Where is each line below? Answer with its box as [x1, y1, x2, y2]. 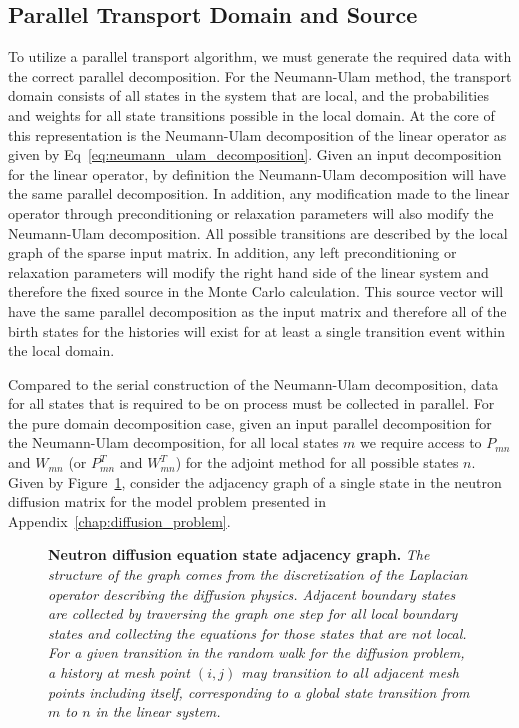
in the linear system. [95, 701, 221, 722]
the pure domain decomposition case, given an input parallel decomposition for [8, 412, 492, 433]
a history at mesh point [48, 662, 190, 683]
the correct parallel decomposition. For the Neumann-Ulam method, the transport [8, 65, 512, 86]
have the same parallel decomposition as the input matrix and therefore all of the [8, 300, 507, 321]
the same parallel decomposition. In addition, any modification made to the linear [8, 183, 510, 204]
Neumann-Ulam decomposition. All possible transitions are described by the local [8, 222, 508, 243]
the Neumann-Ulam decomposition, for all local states [8, 432, 339, 453]
